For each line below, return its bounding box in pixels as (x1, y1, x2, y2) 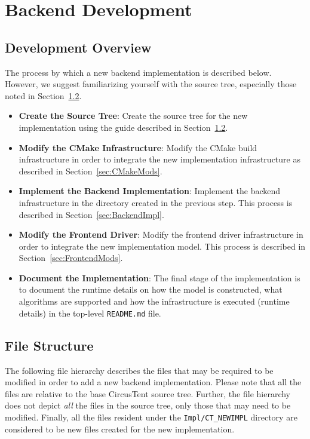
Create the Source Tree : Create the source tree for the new (19, 109, 248, 122)
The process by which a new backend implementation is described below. (5, 66, 272, 78)
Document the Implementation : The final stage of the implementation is (19, 271, 300, 284)
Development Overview (5, 38, 152, 56)
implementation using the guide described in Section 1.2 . (19, 121, 228, 133)
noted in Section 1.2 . (5, 89, 82, 102)
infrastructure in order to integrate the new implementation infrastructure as (19, 153, 300, 165)
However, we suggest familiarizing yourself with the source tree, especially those (5, 78, 297, 90)
